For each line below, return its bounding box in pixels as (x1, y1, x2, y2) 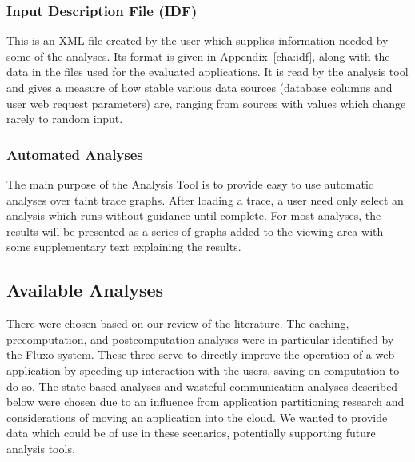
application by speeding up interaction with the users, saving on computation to (6, 361, 400, 378)
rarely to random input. (6, 110, 123, 127)
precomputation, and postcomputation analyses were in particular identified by (6, 330, 394, 347)
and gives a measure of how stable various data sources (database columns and (6, 79, 393, 95)
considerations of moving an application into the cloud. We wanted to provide (6, 408, 388, 425)
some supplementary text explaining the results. (6, 238, 241, 255)
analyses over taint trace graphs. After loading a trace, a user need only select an (6, 191, 404, 208)
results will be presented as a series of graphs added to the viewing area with (6, 222, 384, 239)
